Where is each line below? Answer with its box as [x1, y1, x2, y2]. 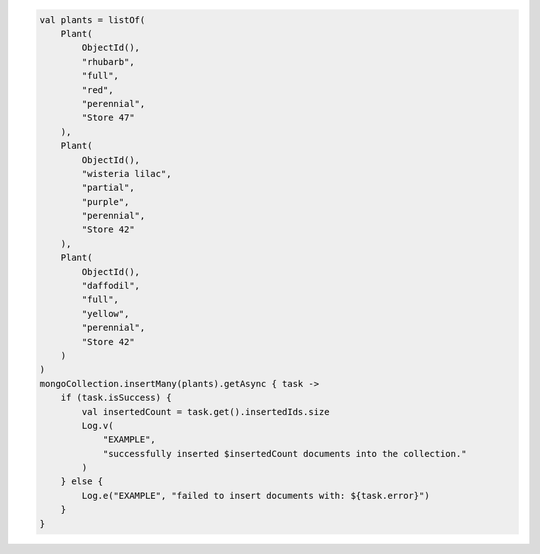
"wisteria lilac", [81, 168, 172, 179]
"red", [81, 84, 114, 95]
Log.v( [81, 420, 114, 431]
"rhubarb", [81, 56, 135, 67]
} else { [60, 476, 104, 487]
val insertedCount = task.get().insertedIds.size [81, 406, 330, 417]
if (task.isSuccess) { [60, 392, 172, 404]
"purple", [81, 196, 130, 207]
